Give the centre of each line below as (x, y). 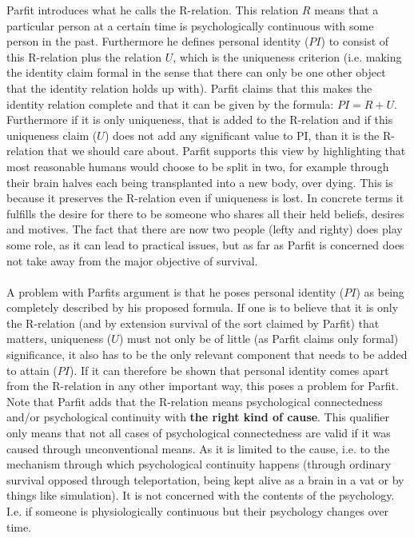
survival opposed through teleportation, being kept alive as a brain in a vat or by (205, 479)
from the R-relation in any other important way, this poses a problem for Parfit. (203, 386)
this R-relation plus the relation (84, 56)
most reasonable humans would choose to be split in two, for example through (198, 166)
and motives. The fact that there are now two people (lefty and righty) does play (205, 229)
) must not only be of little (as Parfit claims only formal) (259, 339)
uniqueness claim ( (52, 135)
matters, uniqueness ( (59, 339)
